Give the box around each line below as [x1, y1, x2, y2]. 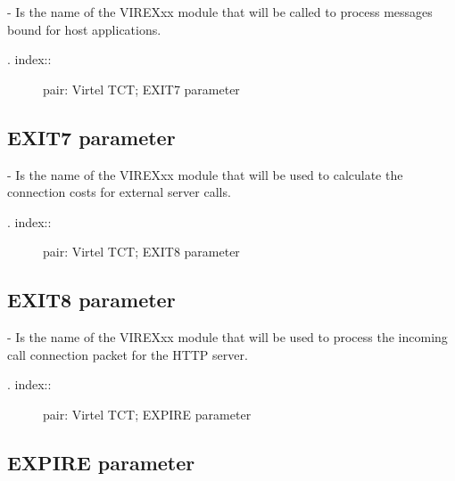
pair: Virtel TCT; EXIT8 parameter [43, 242, 240, 261]
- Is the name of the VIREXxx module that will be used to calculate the [7, 165, 403, 183]
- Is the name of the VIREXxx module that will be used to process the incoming [7, 328, 448, 346]
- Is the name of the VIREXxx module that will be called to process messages [7, 3, 433, 20]
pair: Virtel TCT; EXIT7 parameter [43, 79, 240, 98]
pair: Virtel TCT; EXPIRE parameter [43, 404, 252, 423]
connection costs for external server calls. [7, 183, 231, 201]
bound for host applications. [7, 20, 161, 38]
